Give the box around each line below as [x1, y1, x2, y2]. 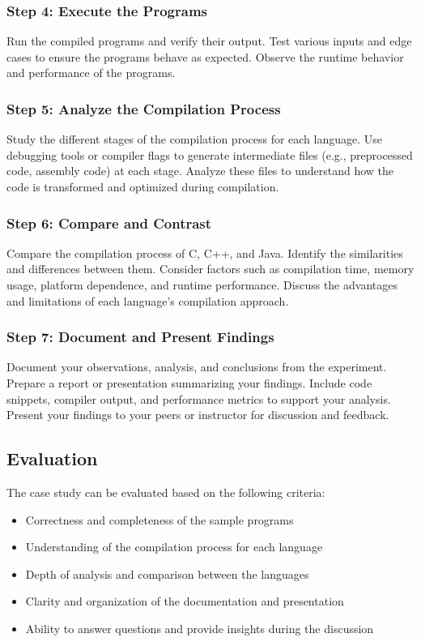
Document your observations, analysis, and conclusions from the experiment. [6, 358, 387, 375]
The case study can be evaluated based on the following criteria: [6, 483, 325, 500]
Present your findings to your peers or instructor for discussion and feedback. [6, 406, 389, 423]
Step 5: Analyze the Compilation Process [6, 98, 281, 118]
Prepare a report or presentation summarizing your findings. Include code [6, 374, 372, 391]
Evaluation [6, 446, 98, 471]
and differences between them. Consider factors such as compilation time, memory [6, 260, 415, 277]
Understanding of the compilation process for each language [25, 538, 323, 555]
